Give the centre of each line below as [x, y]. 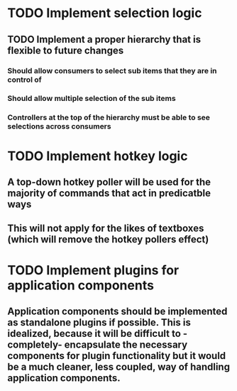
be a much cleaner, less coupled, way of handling [119, 366]
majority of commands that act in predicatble [109, 193]
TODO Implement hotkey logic [98, 156]
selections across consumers [59, 127]
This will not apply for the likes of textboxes [106, 229]
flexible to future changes [66, 50]
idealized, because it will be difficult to [94, 333]
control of [24, 80]
